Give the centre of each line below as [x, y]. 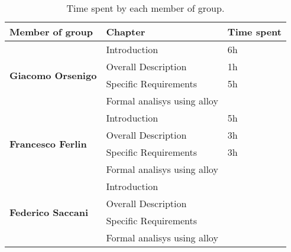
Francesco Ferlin [48, 143]
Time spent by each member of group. [145, 8]
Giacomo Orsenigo [53, 75]
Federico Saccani [49, 212]
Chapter [126, 32]
